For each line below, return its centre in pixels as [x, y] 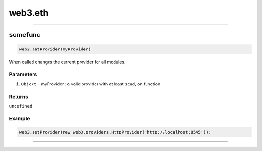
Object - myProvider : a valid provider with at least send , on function [91, 84]
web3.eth [29, 13]
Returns [19, 97]
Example [19, 119]
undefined [21, 106]
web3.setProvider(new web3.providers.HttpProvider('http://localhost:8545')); [115, 132]
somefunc [25, 35]
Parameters [23, 74]
